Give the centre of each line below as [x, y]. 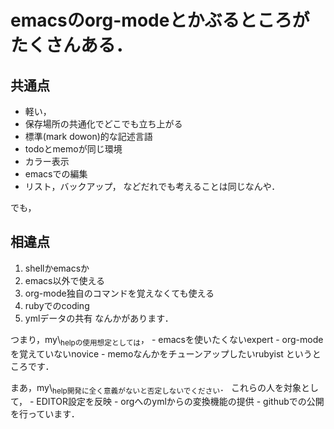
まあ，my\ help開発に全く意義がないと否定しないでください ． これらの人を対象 [156, 388]
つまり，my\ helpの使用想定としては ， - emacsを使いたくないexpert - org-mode [167, 340]
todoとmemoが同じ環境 [73, 149]
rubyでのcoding [57, 305]
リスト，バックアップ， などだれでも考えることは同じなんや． [152, 186]
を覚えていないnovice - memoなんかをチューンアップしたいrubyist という [161, 353]
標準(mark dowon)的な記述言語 [88, 136]
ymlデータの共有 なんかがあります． [99, 318]
